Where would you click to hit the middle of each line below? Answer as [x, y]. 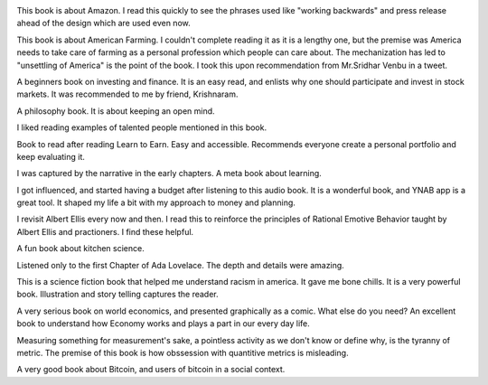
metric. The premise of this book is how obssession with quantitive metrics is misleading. [183, 352]
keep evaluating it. [51, 156]
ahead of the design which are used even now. [103, 23]
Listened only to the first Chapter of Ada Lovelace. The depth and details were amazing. [181, 265]
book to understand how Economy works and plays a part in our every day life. [164, 324]
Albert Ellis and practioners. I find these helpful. [105, 231]
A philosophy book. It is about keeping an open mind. [116, 111]
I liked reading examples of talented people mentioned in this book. [141, 127]
